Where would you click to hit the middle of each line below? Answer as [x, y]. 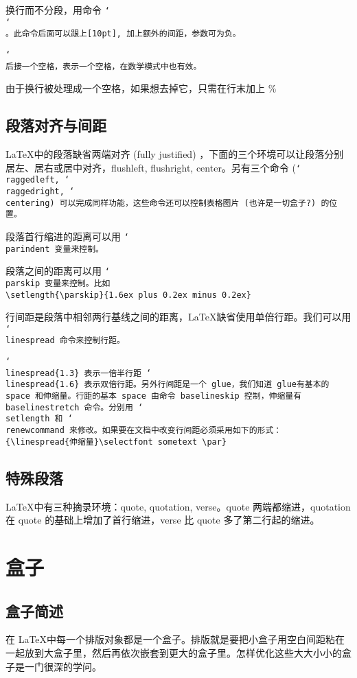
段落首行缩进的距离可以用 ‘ [67, 236]
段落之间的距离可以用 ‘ [58, 271]
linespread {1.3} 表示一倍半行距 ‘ [79, 373]
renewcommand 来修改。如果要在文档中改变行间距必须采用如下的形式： [144, 431]
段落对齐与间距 [56, 125]
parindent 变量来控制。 [55, 249]
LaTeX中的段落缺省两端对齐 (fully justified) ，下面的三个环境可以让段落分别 [175, 154]
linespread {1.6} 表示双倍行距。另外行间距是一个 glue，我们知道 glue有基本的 [168, 385]
